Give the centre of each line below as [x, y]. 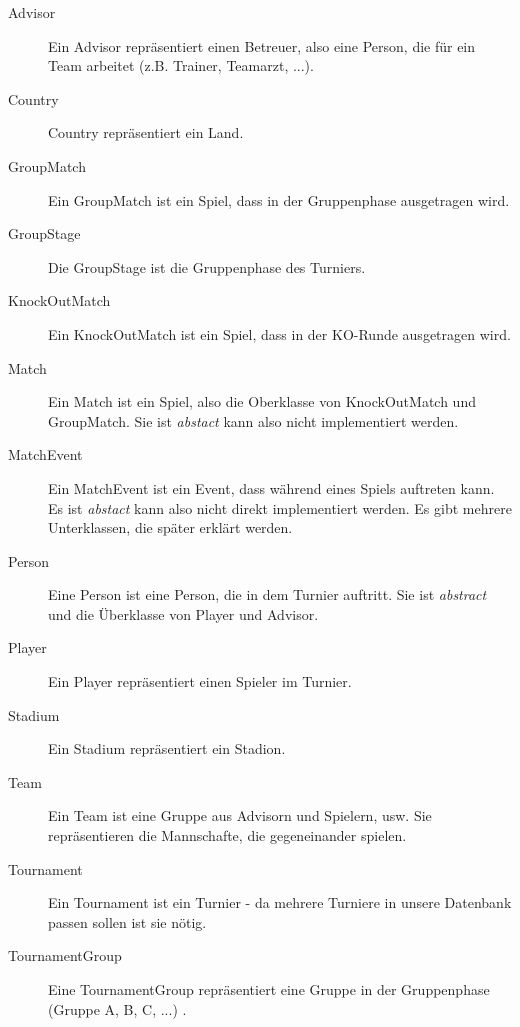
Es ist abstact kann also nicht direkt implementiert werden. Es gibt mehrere [280, 507]
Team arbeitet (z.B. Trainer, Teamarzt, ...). [181, 65]
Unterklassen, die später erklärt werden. [170, 527]
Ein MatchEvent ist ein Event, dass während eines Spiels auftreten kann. [271, 487]
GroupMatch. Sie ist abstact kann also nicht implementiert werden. [253, 420]
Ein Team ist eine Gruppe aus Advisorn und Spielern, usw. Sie [240, 815]
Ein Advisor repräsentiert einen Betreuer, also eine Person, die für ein [262, 45]
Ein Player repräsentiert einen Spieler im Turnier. [200, 681]
